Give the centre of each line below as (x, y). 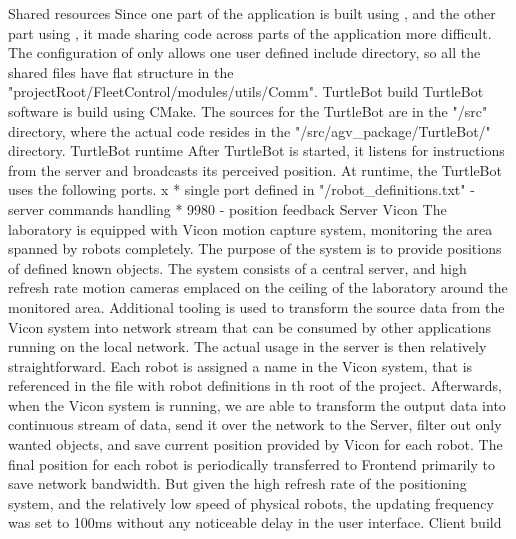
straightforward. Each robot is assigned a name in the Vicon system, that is (240, 365)
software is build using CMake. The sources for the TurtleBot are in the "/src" (248, 110)
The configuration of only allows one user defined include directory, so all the (244, 52)
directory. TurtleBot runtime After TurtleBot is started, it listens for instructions (256, 150)
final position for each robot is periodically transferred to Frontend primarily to (251, 463)
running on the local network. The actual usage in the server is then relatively (247, 346)
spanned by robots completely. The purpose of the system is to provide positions (255, 248)
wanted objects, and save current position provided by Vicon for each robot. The (255, 444)
